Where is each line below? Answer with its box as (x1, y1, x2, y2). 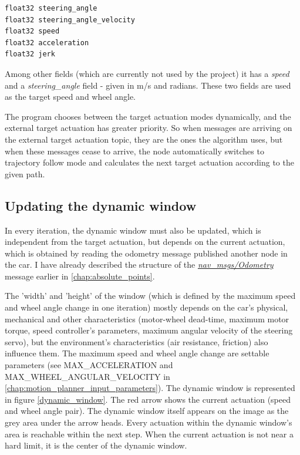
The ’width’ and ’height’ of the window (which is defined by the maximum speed (5, 289, 296, 302)
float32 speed (5, 27, 60, 36)
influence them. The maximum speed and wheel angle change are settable (5, 347, 269, 359)
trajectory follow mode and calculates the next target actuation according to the (5, 156, 294, 168)
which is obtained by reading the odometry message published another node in (5, 247, 288, 259)
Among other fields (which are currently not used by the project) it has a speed (5, 67, 289, 79)
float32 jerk (5, 50, 55, 59)
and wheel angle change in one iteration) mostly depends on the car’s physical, (5, 301, 288, 314)
